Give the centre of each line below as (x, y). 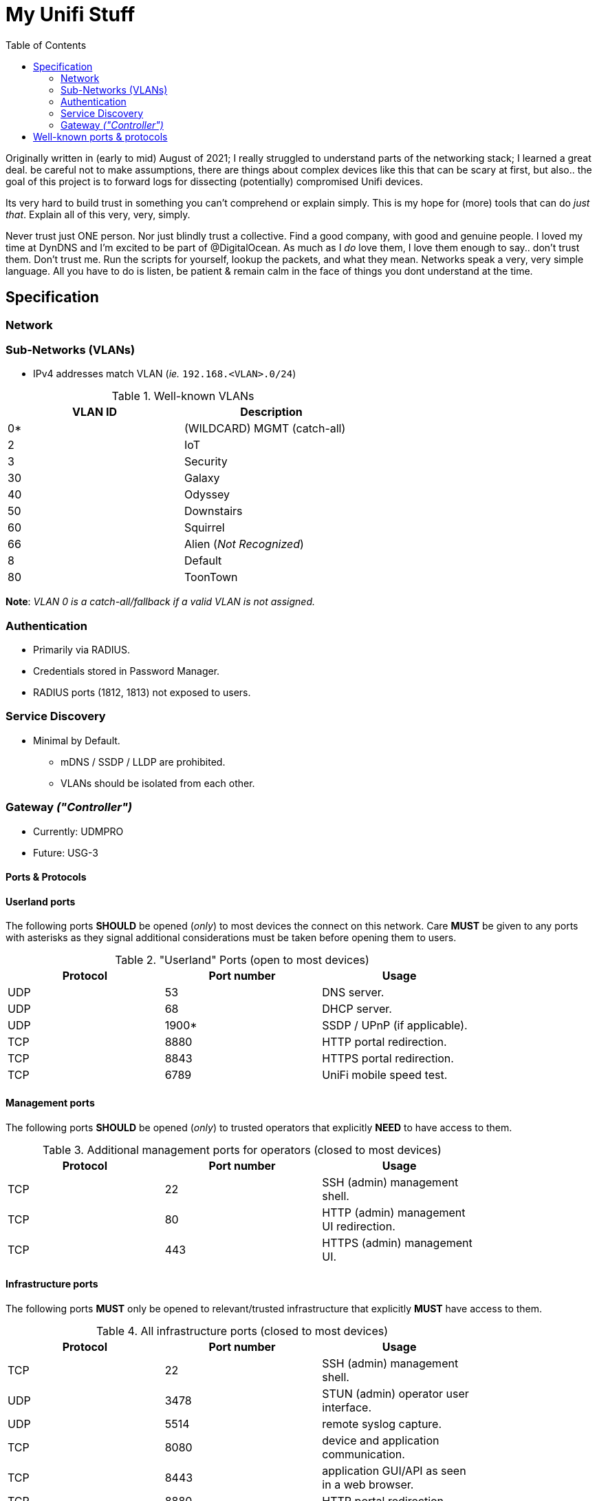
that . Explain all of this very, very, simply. (98, 214)
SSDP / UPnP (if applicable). (395, 1026)
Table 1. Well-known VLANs (183, 396)
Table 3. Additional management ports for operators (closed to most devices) (242, 1150)
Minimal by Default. (77, 740)
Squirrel (205, 528)
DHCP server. (357, 1009)
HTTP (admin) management (394, 1212)
